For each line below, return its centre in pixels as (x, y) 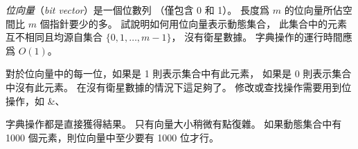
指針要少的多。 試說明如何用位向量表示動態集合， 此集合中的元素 (198, 23)
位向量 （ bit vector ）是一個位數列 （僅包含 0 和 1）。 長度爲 (138, 10)
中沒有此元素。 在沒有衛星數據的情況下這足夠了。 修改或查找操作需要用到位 (179, 87)
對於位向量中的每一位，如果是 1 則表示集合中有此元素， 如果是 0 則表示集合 (179, 73)
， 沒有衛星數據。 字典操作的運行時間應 (262, 37)
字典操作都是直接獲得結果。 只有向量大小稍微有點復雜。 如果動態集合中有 (174, 124)
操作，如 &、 (35, 100)
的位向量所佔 (313, 10)
